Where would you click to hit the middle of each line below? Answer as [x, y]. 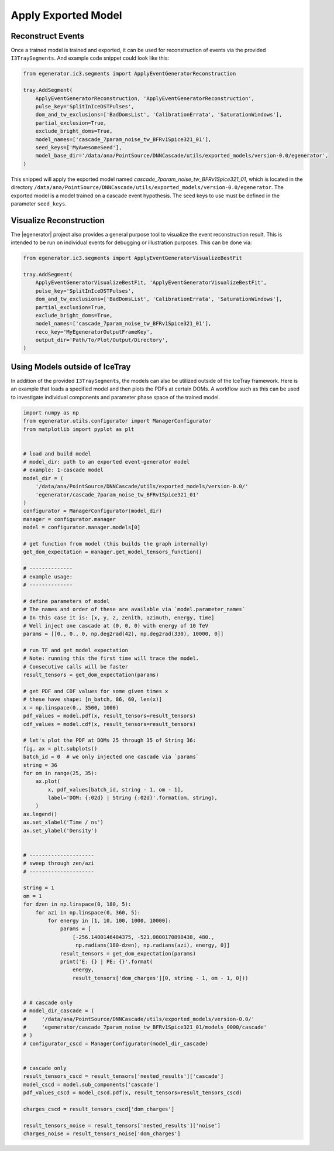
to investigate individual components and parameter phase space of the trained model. [116, 397]
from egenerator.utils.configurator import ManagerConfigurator [117, 421]
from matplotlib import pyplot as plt [79, 429]
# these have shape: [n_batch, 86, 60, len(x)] [92, 699]
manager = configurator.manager [70, 519]
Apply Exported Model [66, 15]
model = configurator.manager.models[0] [82, 527]
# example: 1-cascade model [63, 470]
